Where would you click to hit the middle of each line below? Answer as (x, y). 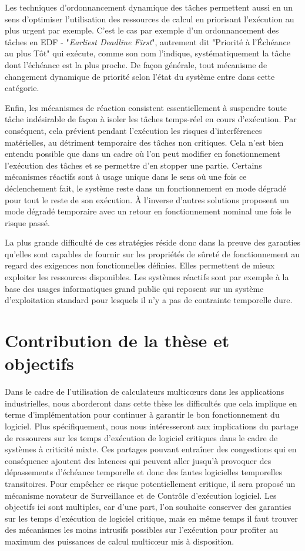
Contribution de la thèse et (117, 340)
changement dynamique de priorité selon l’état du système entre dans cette (140, 76)
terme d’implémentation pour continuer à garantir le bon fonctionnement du (142, 414)
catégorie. (22, 88)
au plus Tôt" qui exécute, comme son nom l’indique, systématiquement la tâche (148, 53)
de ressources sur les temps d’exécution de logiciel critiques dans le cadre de (141, 437)
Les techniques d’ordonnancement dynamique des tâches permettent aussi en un (149, 7)
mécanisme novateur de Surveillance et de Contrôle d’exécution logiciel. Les (141, 495)
